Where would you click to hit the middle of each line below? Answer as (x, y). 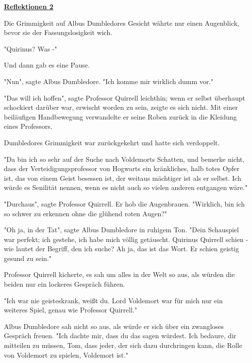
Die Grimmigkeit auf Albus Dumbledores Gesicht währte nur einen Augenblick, (122, 23)
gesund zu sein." (28, 258)
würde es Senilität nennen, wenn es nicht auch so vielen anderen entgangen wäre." (126, 187)
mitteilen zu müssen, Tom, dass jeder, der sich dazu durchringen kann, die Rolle (123, 345)
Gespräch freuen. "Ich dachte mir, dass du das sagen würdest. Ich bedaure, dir (120, 336)
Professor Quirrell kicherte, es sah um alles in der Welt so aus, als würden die (119, 274)
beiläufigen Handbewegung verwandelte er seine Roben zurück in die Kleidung (120, 116)
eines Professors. (28, 126)
